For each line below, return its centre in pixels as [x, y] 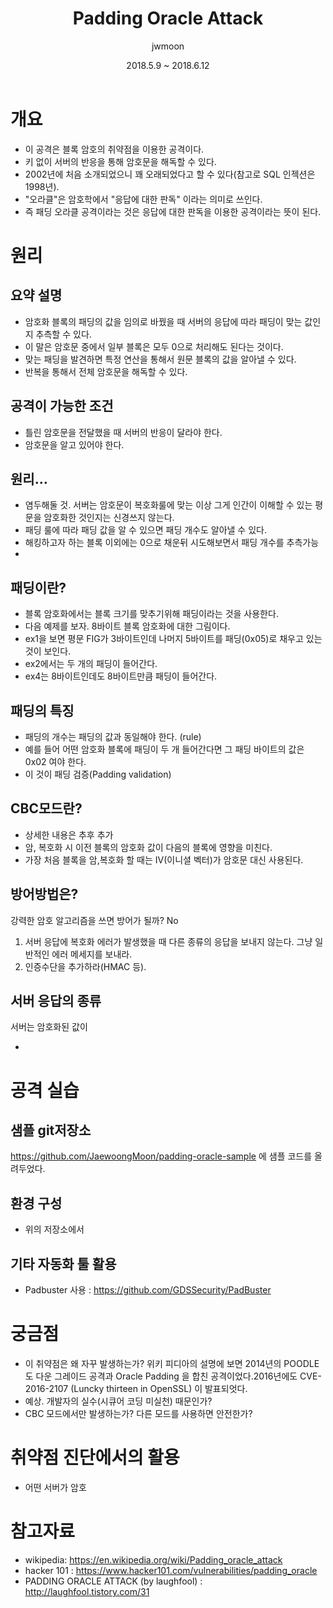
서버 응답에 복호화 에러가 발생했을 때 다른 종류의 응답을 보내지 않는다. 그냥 [168, 941]
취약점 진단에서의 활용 [95, 1458]
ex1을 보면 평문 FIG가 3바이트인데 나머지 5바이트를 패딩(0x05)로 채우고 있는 [173, 639]
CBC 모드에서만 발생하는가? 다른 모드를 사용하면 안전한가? [138, 1413]
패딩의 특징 [42, 710]
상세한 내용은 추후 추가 [69, 834]
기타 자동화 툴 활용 [63, 1263]
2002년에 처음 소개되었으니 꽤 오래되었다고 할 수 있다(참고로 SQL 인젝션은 [170, 174]
